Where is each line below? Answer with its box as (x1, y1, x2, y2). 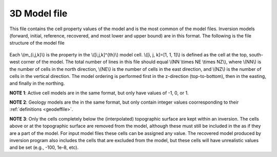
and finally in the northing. (9, 80, 65, 87)
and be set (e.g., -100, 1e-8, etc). (9, 144, 79, 151)
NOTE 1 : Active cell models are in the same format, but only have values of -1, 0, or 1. (9, 90, 189, 96)
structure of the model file (9, 40, 65, 46)
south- (249, 51, 264, 57)
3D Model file (9, 8, 68, 19)
